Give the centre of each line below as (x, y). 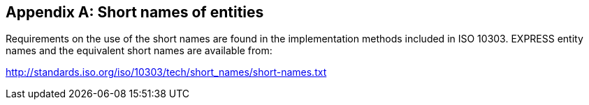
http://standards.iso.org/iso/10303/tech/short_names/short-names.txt (166, 72)
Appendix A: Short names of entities (135, 12)
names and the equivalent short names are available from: (139, 51)
